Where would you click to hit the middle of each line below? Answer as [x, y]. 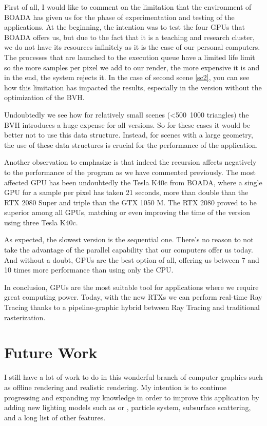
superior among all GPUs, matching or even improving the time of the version [127, 212]
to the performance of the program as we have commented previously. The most [130, 172]
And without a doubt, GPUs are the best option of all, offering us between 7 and [132, 259]
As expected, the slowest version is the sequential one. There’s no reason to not [129, 239]
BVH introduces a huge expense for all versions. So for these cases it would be [127, 124]
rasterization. [25, 317]
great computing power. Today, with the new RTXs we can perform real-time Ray [133, 297]
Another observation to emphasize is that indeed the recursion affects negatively [130, 162]
